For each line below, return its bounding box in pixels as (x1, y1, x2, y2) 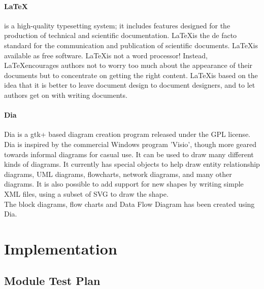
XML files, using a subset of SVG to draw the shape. (4, 188, 169, 199)
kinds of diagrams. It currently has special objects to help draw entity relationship (4, 159, 260, 169)
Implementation (4, 238, 117, 259)
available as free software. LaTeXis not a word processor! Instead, (4, 50, 208, 60)
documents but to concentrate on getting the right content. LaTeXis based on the (4, 69, 258, 80)
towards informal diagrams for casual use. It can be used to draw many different (4, 149, 254, 159)
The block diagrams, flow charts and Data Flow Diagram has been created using (4, 198, 255, 209)
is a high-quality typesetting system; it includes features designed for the (4, 20, 230, 30)
